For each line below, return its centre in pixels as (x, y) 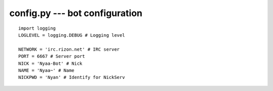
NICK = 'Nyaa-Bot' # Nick (51, 63)
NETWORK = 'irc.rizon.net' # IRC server (69, 49)
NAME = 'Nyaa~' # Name (47, 70)
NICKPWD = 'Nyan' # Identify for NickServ (72, 77)
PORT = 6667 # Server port (52, 56)
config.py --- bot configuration (76, 13)
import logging (37, 28)
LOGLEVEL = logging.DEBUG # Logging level (72, 35)
